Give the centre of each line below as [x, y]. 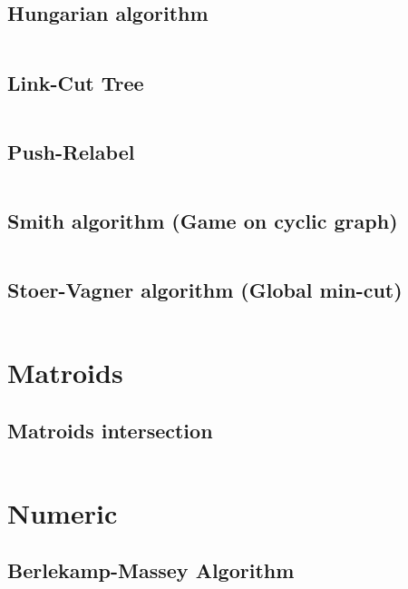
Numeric [63, 512]
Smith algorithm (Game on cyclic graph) [203, 221]
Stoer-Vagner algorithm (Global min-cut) [205, 290]
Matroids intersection [110, 430]
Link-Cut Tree [76, 82]
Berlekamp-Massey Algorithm [151, 570]
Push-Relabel [71, 151]
